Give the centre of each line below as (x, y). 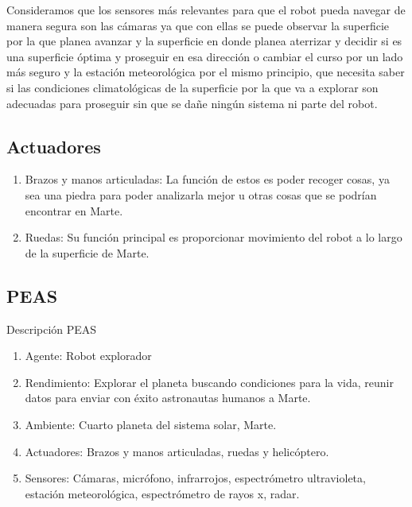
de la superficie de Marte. (87, 252)
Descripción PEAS (52, 329)
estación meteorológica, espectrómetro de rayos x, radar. (162, 493)
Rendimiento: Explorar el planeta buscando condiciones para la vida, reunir (209, 382)
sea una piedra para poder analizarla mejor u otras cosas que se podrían (201, 194)
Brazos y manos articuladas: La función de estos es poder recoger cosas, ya (207, 179)
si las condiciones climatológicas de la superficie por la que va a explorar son (192, 87)
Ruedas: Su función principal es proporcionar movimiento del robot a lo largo (214, 237)
